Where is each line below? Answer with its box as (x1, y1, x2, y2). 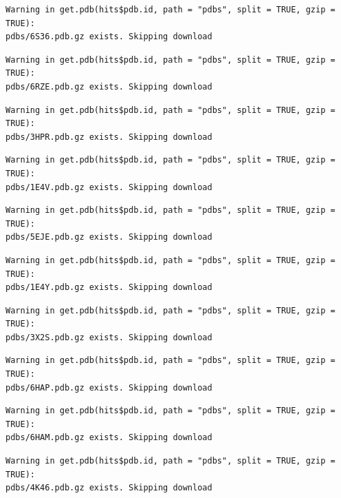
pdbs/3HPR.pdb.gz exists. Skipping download (5, 132, 212, 142)
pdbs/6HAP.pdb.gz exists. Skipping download (5, 382, 212, 393)
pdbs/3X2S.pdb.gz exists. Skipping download (5, 332, 212, 342)
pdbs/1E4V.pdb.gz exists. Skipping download (5, 182, 212, 192)
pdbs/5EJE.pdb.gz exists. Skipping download (5, 232, 212, 242)
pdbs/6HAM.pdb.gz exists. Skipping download (5, 433, 212, 443)
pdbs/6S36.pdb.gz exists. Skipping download (5, 32, 212, 42)
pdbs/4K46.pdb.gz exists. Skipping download (5, 483, 212, 493)
